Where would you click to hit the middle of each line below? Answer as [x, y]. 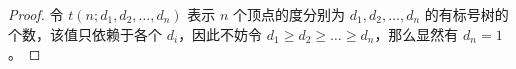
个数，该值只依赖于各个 [85, 33]
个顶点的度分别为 [289, 14]
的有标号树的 [466, 14]
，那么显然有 [416, 33]
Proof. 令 [36, 14]
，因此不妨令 [220, 33]
